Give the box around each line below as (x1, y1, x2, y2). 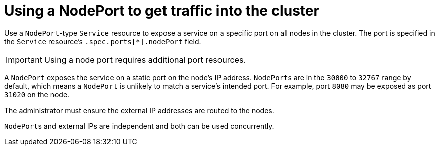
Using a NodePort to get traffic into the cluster (4, 2, 319, 19)
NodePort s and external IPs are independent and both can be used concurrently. (4, 121, 275, 130)
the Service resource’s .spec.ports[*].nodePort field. (4, 37, 201, 46)
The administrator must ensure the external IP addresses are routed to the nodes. (4, 106, 275, 115)
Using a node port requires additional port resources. (44, 54, 246, 65)
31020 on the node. (4, 90, 70, 99)
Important (6, 54, 42, 65)
